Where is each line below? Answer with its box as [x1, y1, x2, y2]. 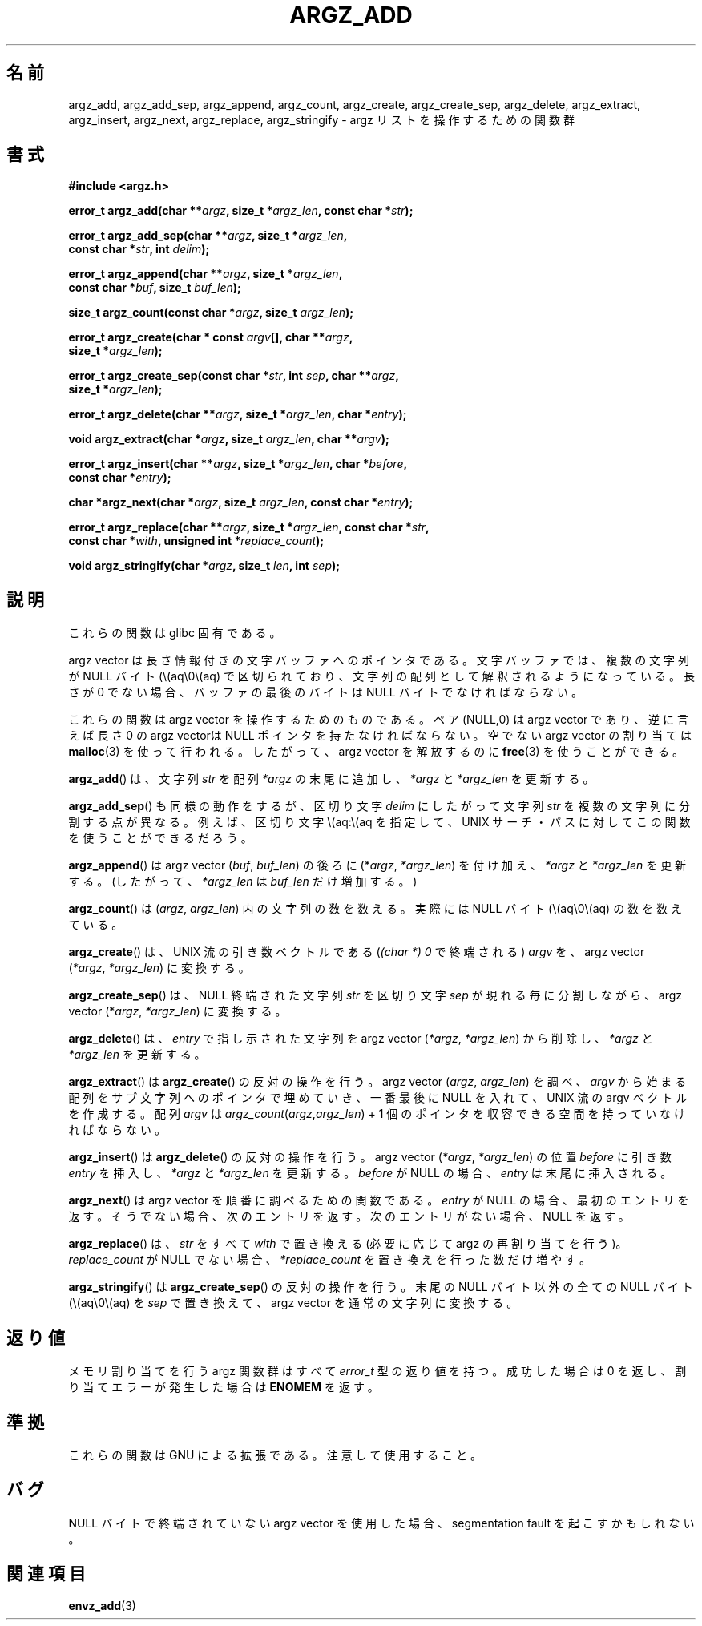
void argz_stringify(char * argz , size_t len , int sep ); [68, 559, 341, 573]
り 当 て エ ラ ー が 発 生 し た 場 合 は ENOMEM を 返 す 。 [68, 1380, 379, 1394]
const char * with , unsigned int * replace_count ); [68, 534, 325, 548]
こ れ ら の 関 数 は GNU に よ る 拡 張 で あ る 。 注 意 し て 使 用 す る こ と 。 [68, 1447, 482, 1462]
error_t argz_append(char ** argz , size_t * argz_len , [68, 267, 343, 281]
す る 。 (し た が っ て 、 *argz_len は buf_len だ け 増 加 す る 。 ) [68, 874, 418, 889]
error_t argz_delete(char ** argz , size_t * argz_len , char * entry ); [68, 407, 407, 422]
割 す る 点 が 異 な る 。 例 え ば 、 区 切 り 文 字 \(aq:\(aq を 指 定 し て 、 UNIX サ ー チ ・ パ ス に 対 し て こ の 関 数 [68, 815, 691, 829]
